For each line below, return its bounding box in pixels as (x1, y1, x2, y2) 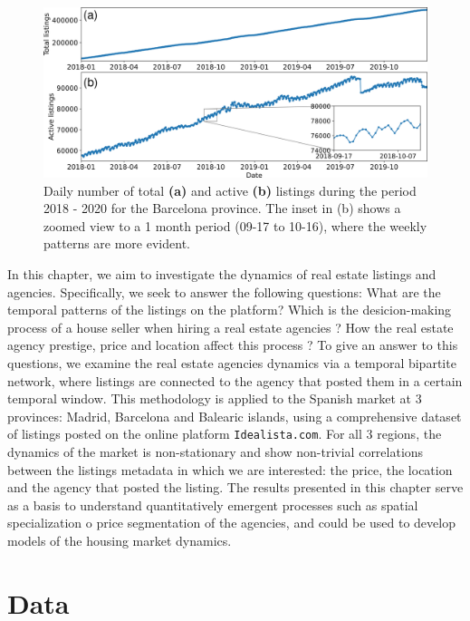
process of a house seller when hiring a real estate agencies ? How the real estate (7, 317, 454, 336)
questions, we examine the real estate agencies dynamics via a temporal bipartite (7, 353, 456, 372)
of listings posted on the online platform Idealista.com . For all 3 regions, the (7, 424, 442, 443)
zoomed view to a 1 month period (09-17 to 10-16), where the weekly (43, 216, 427, 235)
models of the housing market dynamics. (7, 530, 232, 549)
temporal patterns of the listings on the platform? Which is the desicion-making (7, 300, 452, 319)
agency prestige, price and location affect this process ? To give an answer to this (7, 335, 458, 354)
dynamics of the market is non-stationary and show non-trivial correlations (7, 441, 424, 461)
